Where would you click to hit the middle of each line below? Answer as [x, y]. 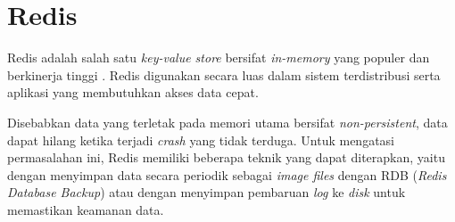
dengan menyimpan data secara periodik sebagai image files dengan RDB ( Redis [227, 174]
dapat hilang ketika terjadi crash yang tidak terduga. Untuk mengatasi [201, 140]
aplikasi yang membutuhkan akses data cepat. [133, 92]
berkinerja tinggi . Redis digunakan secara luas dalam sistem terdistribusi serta [224, 74]
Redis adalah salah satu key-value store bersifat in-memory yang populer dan [219, 58]
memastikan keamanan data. [86, 209]
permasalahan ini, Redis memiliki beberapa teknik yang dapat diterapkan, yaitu [226, 157]
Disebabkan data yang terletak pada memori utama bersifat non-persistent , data [227, 122]
